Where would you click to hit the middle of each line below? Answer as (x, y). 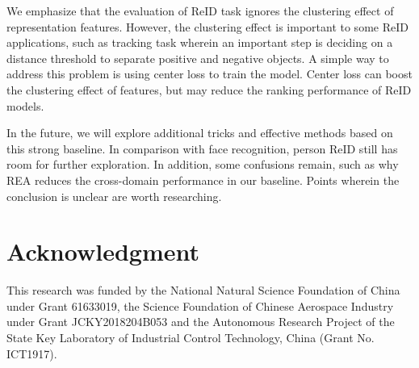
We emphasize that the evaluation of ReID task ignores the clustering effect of (200, 10)
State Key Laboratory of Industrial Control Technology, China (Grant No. (191, 338)
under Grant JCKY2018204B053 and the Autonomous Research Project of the (201, 322)
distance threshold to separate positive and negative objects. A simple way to (198, 58)
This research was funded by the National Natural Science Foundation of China (203, 290)
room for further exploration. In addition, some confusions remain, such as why (203, 164)
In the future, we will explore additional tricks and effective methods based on (200, 133)
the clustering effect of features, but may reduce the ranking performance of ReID (209, 89)
